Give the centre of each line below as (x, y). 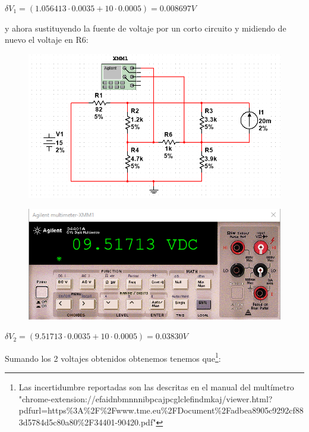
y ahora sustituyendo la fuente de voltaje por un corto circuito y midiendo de (146, 28)
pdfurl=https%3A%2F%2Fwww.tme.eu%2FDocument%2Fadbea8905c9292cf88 (161, 410)
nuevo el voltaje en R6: (47, 40)
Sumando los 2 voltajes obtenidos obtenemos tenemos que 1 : (113, 357)
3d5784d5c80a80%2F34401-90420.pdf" (87, 422)
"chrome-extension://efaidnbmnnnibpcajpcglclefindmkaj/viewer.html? (146, 398)
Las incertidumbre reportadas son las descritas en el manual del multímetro (156, 386)
